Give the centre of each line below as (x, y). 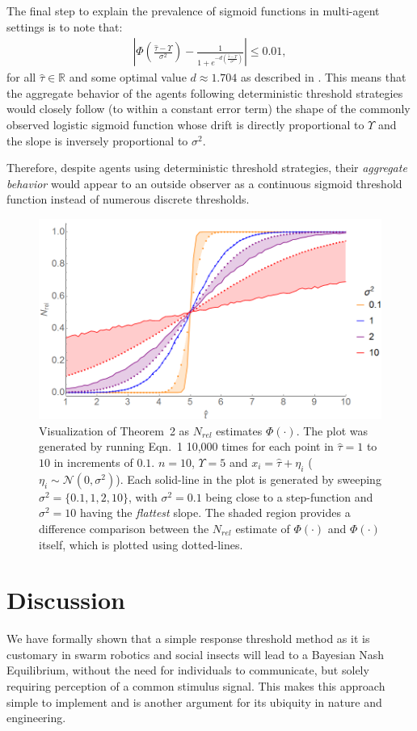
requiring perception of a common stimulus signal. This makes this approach (196, 686)
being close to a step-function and (289, 496)
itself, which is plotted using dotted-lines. (141, 544)
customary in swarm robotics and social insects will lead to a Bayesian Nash (196, 654)
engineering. (36, 718)
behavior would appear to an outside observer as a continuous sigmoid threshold (204, 183)
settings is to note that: (65, 26)
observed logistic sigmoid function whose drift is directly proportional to (185, 124)
